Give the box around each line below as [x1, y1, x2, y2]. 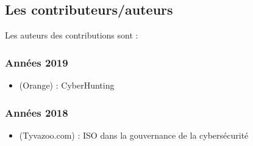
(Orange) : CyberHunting [19, 79, 115, 92]
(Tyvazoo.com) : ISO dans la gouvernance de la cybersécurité [19, 128, 249, 141]
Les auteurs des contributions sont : [5, 29, 138, 42]
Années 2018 [5, 104, 68, 120]
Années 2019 [5, 54, 68, 70]
